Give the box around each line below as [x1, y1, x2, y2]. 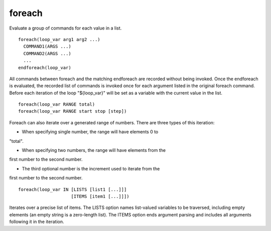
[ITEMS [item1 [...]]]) [71, 193, 130, 199]
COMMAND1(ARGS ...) [23, 44, 71, 50]
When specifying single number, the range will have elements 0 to [22, 129, 159, 135]
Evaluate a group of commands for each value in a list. [9, 25, 122, 31]
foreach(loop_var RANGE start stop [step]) [18, 108, 127, 114]
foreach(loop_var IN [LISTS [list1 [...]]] [18, 186, 127, 192]
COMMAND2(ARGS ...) [23, 51, 71, 56]
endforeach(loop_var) [18, 65, 71, 70]
